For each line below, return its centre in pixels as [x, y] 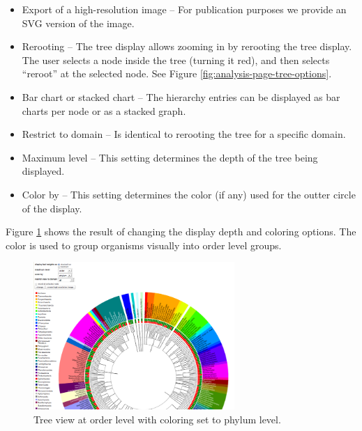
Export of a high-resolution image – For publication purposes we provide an [184, 9]
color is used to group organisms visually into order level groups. [144, 245]
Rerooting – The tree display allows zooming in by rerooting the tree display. [187, 46]
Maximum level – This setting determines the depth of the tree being [170, 157]
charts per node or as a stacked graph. [104, 110]
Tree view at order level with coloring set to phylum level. [157, 419]
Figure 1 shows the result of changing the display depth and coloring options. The [181, 232]
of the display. [52, 208]
